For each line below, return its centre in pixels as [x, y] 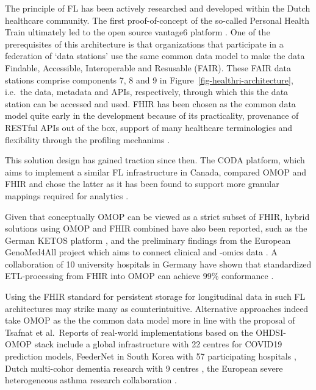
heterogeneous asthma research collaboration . [91, 380]
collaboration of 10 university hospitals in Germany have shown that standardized [158, 264]
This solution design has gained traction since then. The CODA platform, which [155, 160]
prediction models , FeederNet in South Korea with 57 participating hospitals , [151, 356]
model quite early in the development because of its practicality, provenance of [152, 115]
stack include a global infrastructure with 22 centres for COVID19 [158, 344]
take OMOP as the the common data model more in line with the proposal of [150, 320]
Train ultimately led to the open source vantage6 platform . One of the [138, 32]
